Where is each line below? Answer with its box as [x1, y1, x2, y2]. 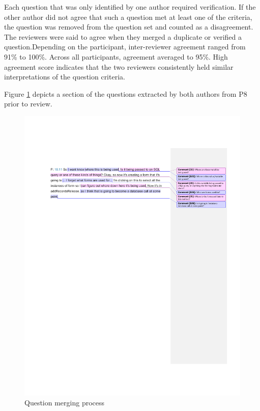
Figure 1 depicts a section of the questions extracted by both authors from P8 [4, 88, 247, 99]
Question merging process [24, 397, 105, 408]
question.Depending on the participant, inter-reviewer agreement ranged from [4, 41, 246, 52]
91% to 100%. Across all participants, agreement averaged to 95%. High [4, 51, 228, 62]
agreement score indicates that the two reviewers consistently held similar [4, 61, 234, 72]
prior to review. [4, 98, 52, 109]
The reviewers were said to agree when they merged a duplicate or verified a [4, 31, 242, 42]
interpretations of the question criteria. [4, 71, 125, 82]
